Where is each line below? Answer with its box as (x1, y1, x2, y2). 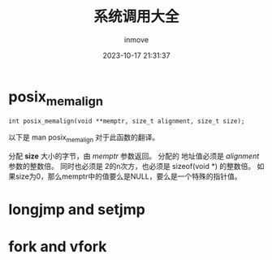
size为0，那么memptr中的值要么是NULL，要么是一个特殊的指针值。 (15, 171, 242, 181)
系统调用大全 (93, 7, 179, 26)
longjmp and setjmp (8, 201, 146, 219)
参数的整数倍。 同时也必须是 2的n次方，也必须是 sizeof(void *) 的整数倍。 (8, 162, 256, 171)
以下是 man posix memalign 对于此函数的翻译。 (8, 132, 160, 145)
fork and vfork (8, 237, 107, 256)
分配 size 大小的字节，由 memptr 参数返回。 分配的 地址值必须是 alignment (8, 151, 260, 161)
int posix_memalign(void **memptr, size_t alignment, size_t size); (8, 117, 245, 126)
